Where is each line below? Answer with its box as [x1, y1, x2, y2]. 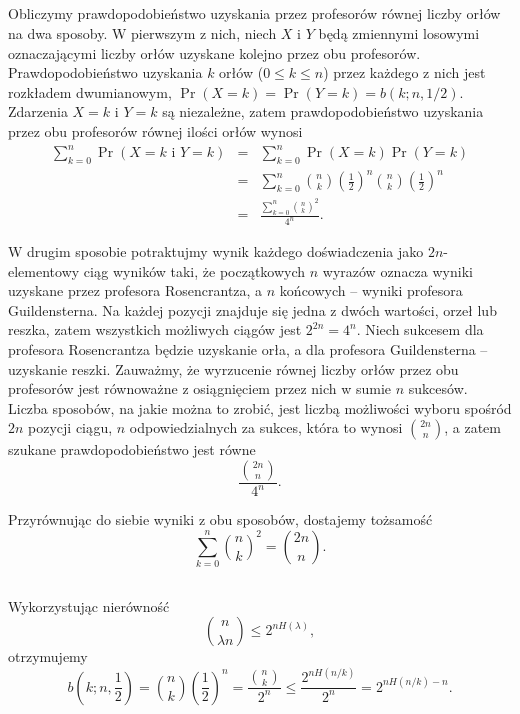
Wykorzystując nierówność [8, 595, 170, 616]
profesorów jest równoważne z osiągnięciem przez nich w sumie [8, 378, 392, 399]
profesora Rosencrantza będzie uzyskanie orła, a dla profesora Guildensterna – [8, 339, 488, 360]
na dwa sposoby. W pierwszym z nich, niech [8, 22, 277, 43]
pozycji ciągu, [28, 417, 113, 438]
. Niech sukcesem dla [356, 319, 484, 340]
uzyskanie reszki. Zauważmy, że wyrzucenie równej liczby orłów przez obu [8, 358, 459, 379]
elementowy [8, 260, 80, 281]
